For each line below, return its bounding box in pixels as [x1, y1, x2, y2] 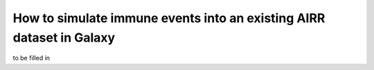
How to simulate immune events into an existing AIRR [12, 10, 326, 26]
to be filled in [12, 54, 51, 62]
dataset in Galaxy [12, 30, 116, 45]
